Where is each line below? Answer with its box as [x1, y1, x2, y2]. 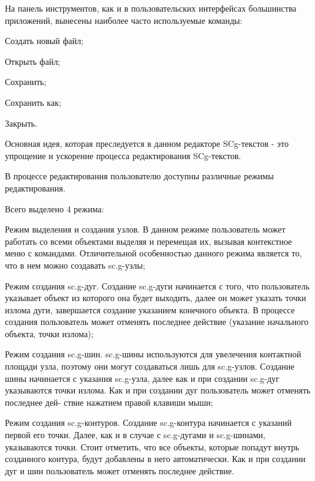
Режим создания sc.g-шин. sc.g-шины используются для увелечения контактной [5, 348, 302, 360]
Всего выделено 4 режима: [5, 202, 104, 215]
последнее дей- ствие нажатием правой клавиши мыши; [5, 395, 213, 408]
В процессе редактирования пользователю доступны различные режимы [5, 170, 274, 182]
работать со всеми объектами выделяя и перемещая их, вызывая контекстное [5, 234, 292, 247]
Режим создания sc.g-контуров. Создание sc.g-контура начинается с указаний [5, 416, 292, 429]
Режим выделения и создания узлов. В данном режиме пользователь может [5, 223, 286, 236]
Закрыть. [5, 116, 37, 129]
